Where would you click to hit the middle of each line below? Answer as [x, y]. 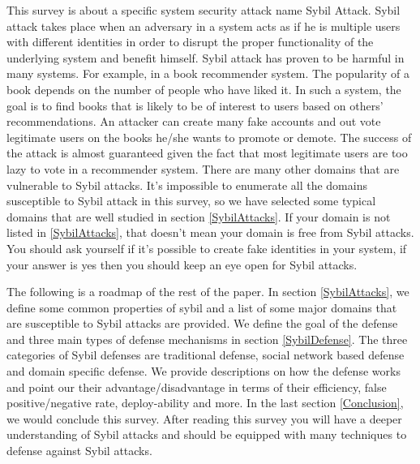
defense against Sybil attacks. [79, 451]
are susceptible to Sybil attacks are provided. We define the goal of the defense [202, 323]
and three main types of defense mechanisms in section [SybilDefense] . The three [207, 339]
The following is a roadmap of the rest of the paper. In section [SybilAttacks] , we [208, 292]
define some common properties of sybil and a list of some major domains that [202, 307]
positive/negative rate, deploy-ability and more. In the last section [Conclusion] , [205, 403]
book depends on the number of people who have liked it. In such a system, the [204, 89]
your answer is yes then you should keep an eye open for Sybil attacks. [182, 264]
